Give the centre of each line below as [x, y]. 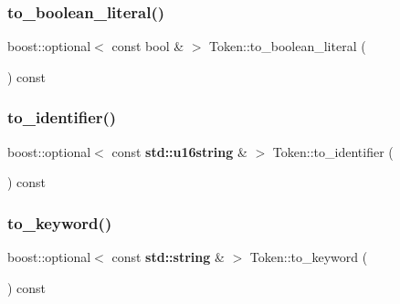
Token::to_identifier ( [333, 151]
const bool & [148, 46]
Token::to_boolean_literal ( [288, 46]
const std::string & [168, 257]
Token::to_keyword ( [309, 257]
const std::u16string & [179, 151]
